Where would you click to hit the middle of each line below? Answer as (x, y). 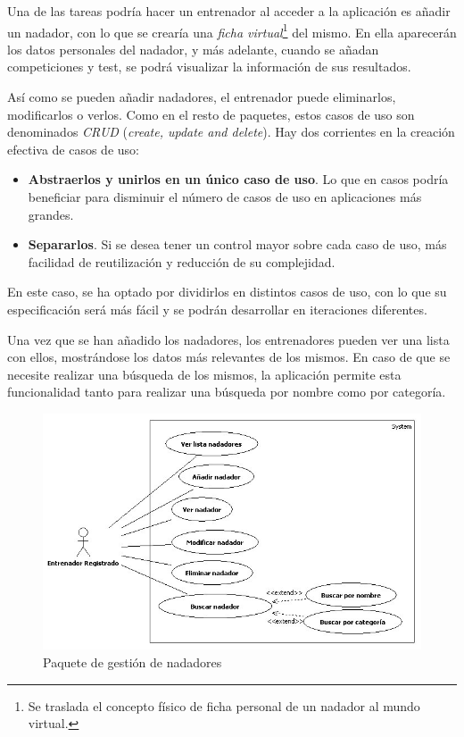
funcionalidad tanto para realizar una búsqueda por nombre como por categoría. (227, 392)
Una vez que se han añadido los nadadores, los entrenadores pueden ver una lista (228, 339)
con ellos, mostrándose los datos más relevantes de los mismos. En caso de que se (229, 357)
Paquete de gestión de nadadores (133, 662)
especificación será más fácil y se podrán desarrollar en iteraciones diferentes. (217, 309)
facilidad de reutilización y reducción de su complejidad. (182, 261)
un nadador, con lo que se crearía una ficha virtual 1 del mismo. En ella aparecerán (232, 30)
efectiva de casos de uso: (73, 149)
